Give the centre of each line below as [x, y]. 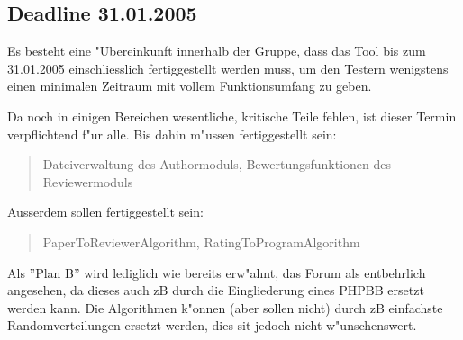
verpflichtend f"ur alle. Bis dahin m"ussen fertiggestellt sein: [172, 134]
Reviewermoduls [88, 181]
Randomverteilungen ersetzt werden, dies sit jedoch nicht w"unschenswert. [212, 325]
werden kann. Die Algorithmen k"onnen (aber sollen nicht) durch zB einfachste [225, 307]
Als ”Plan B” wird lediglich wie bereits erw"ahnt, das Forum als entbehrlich [217, 272]
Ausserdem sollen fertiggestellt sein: [105, 212]
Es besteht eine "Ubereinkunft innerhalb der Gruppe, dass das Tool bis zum [217, 51]
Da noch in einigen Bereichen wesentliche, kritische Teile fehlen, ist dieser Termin [232, 116]
